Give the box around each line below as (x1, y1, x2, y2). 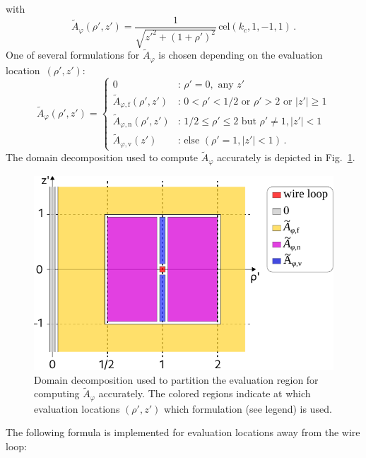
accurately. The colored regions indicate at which (98, 386, 311, 401)
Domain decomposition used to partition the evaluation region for (34, 372, 319, 387)
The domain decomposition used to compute (6, 150, 198, 165)
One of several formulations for (6, 47, 140, 62)
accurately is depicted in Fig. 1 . (217, 150, 355, 165)
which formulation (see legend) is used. (163, 401, 332, 416)
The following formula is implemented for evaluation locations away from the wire (6, 425, 360, 440)
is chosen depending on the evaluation (158, 47, 323, 62)
